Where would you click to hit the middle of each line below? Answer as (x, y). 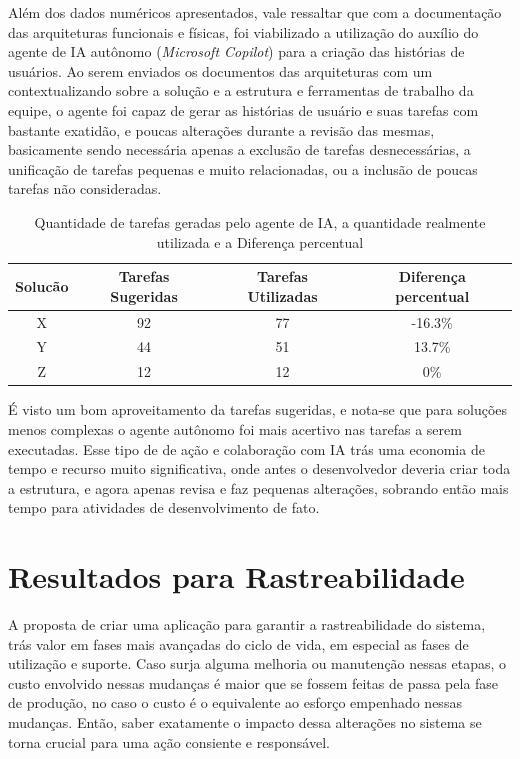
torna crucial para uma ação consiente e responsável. (169, 741)
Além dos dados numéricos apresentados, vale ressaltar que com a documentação (255, 12)
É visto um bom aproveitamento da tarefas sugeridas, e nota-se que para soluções (258, 409)
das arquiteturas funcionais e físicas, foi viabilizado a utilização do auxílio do (243, 31)
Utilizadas (282, 295)
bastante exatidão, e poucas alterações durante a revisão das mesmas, (221, 129)
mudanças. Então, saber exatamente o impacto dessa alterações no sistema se (245, 722)
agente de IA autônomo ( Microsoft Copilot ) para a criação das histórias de (236, 51)
